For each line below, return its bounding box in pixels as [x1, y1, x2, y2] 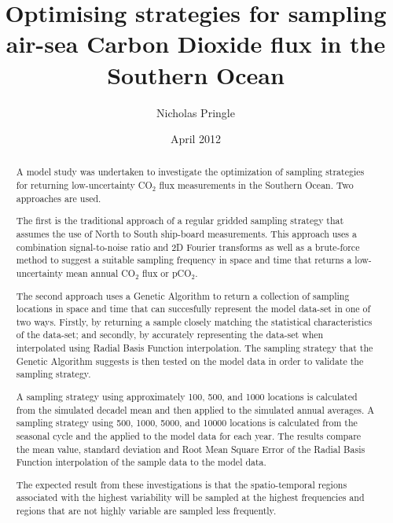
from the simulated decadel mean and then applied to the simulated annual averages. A [16, 403, 375, 416]
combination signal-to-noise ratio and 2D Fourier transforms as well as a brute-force [16, 240, 360, 253]
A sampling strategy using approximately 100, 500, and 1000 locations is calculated [16, 390, 358, 403]
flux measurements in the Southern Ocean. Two [159, 179, 354, 192]
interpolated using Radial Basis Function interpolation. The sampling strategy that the [16, 341, 373, 355]
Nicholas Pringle [156, 104, 235, 120]
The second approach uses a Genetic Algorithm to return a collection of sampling [16, 289, 350, 302]
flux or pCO [141, 266, 192, 279]
